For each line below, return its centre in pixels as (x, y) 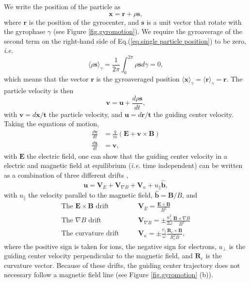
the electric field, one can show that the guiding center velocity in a (127, 156)
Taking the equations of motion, (52, 124)
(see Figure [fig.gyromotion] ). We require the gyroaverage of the (148, 31)
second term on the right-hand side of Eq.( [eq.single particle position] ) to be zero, (125, 41)
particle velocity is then (39, 91)
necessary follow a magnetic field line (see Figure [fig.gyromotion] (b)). (109, 275)
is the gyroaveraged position (138, 79)
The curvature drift (90, 234)
